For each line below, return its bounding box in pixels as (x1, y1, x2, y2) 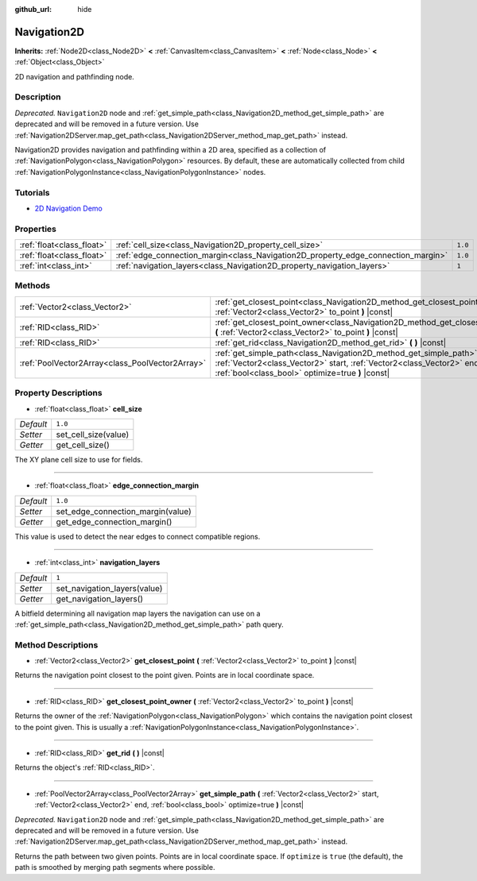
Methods (14, 280, 51, 292)
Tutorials (14, 187, 51, 198)
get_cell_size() (56, 439, 111, 450)
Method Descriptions (14, 639, 99, 651)
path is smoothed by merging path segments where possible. (14, 863, 215, 872)
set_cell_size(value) (56, 429, 130, 440)
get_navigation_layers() (56, 593, 143, 604)
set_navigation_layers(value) (56, 582, 163, 593)
